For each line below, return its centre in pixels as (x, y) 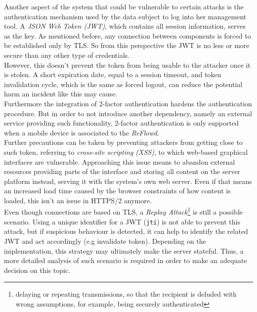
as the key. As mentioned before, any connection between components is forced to (128, 35)
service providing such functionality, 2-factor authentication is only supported (121, 123)
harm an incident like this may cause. (61, 94)
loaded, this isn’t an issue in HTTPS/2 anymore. (78, 200)
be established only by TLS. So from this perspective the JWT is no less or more (127, 45)
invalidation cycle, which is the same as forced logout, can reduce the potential (123, 84)
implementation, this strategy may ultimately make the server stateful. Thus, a (124, 250)
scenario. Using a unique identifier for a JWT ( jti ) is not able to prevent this (122, 221)
